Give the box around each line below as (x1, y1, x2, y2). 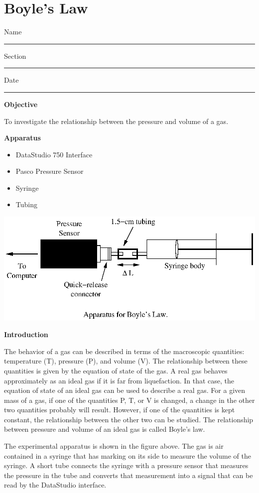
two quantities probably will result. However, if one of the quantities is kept (4, 404, 235, 415)
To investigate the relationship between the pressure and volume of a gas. (4, 116, 229, 126)
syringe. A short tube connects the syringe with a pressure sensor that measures (4, 460, 249, 471)
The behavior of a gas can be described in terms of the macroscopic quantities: (4, 346, 245, 356)
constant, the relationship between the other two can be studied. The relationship (4, 414, 254, 424)
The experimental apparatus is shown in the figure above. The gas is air (4, 441, 224, 451)
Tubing (15, 199, 37, 210)
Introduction (4, 329, 48, 340)
